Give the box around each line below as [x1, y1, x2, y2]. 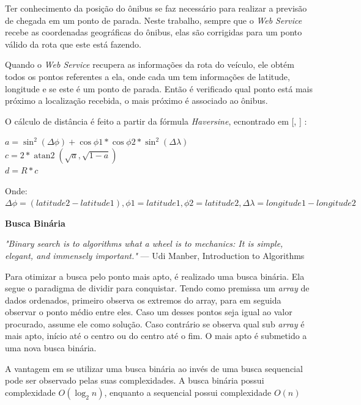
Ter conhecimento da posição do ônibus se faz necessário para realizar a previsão [5, 2, 307, 14]
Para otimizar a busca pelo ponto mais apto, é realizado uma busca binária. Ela [5, 269, 305, 282]
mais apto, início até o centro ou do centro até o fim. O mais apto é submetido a [5, 329, 307, 342]
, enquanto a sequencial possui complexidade [104, 385, 272, 398]
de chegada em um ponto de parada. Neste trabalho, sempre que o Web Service [5, 13, 302, 26]
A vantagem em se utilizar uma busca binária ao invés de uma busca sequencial [5, 362, 303, 374]
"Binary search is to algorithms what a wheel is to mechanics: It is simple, [5, 237, 283, 250]
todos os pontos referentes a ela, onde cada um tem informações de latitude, [5, 70, 290, 82]
